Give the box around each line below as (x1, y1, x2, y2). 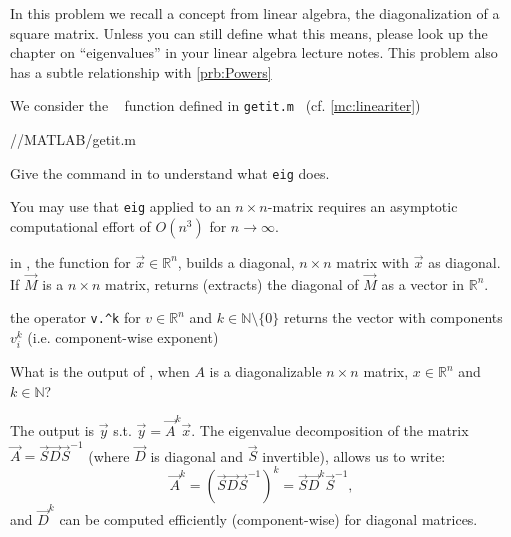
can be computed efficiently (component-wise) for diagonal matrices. (59, 509, 478, 530)
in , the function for (10, 251, 131, 272)
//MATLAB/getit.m (10, 129, 136, 150)
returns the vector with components (283, 307, 503, 328)
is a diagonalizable (209, 361, 322, 382)
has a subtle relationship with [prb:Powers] (10, 61, 272, 82)
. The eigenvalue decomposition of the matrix (191, 420, 469, 441)
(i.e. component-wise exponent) (27, 327, 219, 347)
